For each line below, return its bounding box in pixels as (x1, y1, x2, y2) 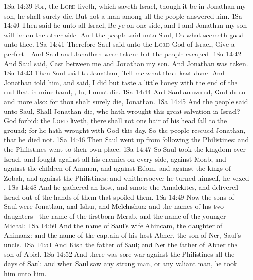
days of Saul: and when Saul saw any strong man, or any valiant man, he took (4, 259, 237, 269)
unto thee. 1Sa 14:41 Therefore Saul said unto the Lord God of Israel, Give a (4, 39, 235, 49)
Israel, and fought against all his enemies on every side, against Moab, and (4, 153, 226, 164)
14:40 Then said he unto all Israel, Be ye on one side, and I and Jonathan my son (4, 20, 247, 30)
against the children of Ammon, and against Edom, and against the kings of (4, 163, 231, 173)
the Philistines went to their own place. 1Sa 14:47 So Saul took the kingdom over (4, 144, 246, 154)
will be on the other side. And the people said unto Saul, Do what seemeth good (4, 29, 244, 39)
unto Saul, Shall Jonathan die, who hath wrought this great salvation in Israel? (4, 106, 240, 116)
